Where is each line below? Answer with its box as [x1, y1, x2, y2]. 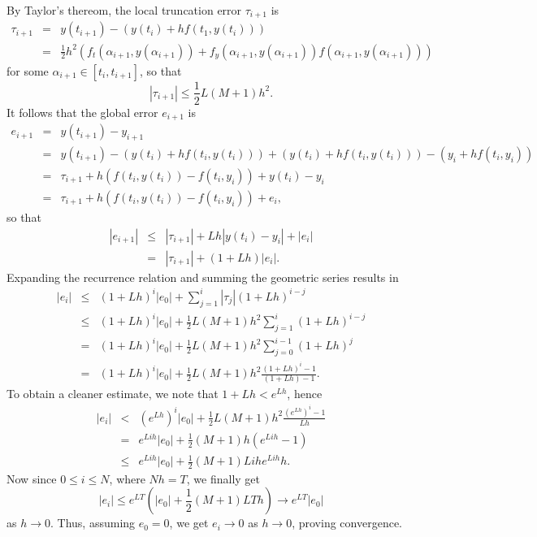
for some [6, 62, 49, 79]
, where [109, 470, 145, 487]
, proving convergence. [292, 514, 402, 531]
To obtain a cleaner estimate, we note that [6, 385, 219, 402]
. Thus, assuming [50, 514, 136, 531]
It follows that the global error [6, 103, 158, 120]
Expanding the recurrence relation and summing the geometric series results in [6, 268, 399, 285]
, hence [287, 385, 323, 402]
